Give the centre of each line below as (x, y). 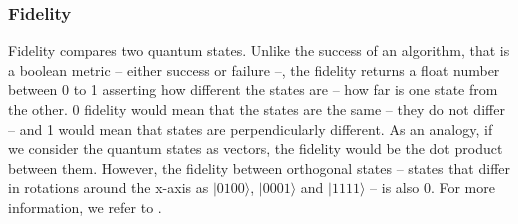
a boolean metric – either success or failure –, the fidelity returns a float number (254, 69)
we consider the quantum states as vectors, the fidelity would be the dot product (255, 148)
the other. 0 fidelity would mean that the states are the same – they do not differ (256, 109)
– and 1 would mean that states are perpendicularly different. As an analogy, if (250, 128)
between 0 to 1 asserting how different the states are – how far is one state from (253, 89)
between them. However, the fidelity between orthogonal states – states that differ (259, 167)
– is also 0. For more (432, 187)
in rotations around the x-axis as (108, 187)
